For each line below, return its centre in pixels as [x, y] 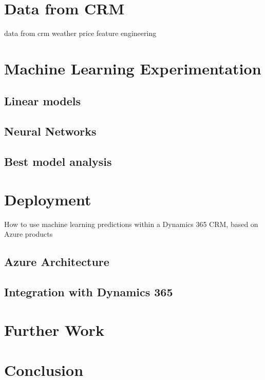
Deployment [48, 199]
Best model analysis [58, 161]
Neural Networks [50, 131]
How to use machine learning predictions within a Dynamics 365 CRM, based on [131, 224]
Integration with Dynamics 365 [89, 291]
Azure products [29, 234]
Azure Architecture [57, 262]
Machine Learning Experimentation [133, 68]
